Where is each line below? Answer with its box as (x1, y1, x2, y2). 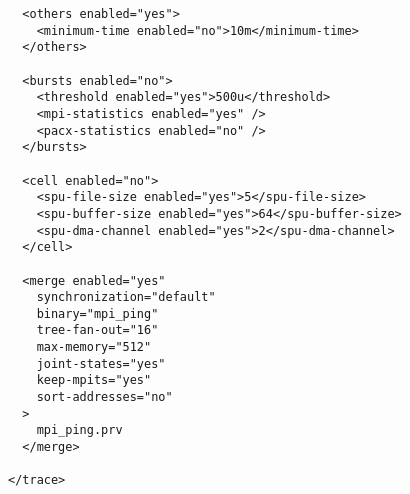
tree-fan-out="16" (36, 323, 159, 338)
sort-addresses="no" (36, 390, 173, 405)
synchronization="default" (36, 290, 216, 305)
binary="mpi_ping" (36, 306, 159, 321)
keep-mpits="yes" (36, 373, 152, 388)
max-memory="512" (36, 340, 152, 355)
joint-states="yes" (36, 356, 166, 371)
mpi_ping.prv (36, 423, 123, 438)
